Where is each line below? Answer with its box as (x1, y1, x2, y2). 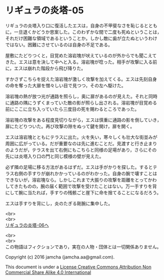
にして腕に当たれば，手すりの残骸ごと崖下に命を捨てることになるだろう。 (5, 189, 161, 195)
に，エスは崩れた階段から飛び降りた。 (5, 65, 86, 71)
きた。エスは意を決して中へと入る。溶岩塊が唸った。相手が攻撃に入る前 (5, 59, 157, 65)
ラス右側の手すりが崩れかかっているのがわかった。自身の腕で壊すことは (5, 170, 157, 176)
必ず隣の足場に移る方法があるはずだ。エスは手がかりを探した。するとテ (5, 164, 157, 170)
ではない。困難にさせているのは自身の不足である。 (5, 41, 113, 47)
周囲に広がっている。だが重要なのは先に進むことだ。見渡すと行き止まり (5, 140, 157, 146)
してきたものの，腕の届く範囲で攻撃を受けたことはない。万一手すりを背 (5, 183, 157, 189)
